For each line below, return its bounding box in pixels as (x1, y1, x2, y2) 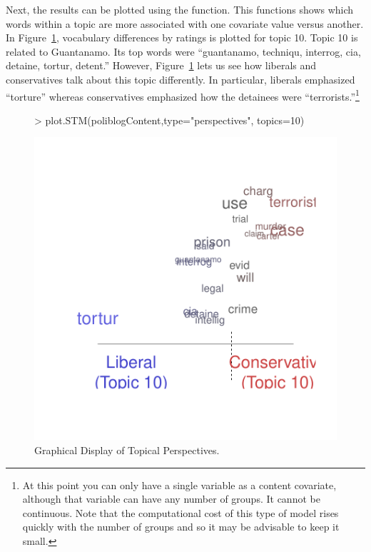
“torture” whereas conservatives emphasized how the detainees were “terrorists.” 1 (6, 86, 360, 104)
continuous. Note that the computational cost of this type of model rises (22, 505, 339, 520)
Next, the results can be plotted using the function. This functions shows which (6, 2, 354, 16)
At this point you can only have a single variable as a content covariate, (22, 477, 337, 492)
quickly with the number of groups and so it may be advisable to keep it (22, 519, 340, 534)
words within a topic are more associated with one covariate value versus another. (6, 16, 364, 31)
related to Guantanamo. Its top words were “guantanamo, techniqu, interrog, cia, (6, 44, 361, 59)
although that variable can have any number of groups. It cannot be (22, 491, 320, 506)
